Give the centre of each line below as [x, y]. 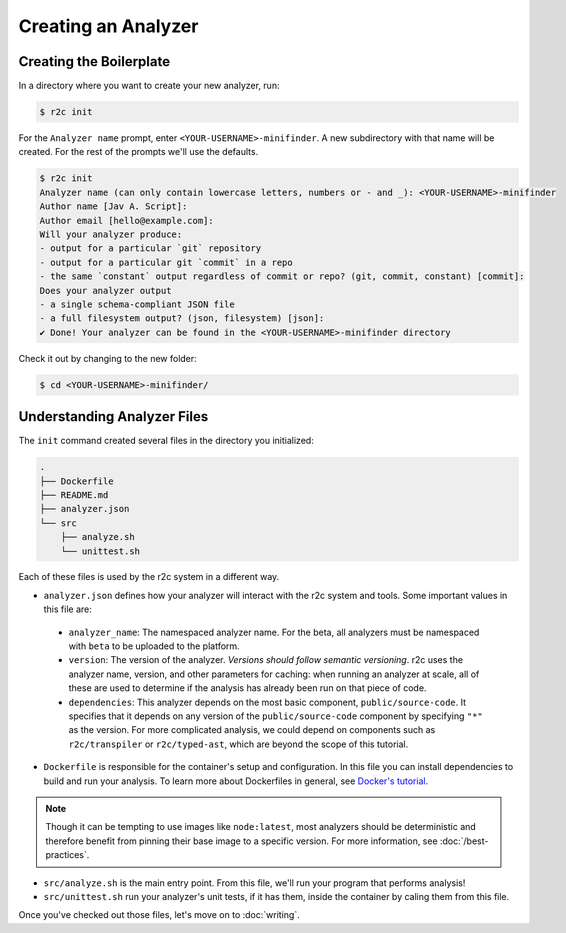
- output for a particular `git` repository [150, 248]
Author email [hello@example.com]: [126, 220]
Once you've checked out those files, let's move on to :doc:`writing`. [159, 915]
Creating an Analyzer [108, 26]
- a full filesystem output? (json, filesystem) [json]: [182, 318]
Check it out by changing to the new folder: [107, 358]
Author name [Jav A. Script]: [113, 206]
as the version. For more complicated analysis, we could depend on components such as [252, 730]
